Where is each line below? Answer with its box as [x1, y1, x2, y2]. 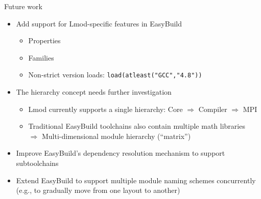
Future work [4, 1, 42, 11]
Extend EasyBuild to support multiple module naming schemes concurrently [16, 175, 256, 185]
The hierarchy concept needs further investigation [16, 87, 172, 97]
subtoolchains [16, 158, 59, 168]
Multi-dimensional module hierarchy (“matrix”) [41, 130, 191, 141]
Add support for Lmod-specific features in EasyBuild [16, 18, 182, 29]
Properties [28, 35, 61, 46]
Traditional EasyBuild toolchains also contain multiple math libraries [28, 121, 245, 131]
